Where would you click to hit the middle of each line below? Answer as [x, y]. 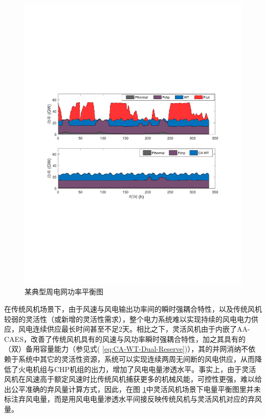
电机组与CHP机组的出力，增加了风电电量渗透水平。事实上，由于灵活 [141, 369]
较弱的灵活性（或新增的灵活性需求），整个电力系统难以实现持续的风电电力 [128, 319]
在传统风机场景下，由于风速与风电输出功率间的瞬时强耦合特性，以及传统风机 [133, 309]
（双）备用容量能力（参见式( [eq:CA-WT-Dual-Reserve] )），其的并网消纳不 [126, 349]
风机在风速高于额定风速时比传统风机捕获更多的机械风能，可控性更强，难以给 [133, 379]
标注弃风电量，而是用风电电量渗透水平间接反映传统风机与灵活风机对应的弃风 [133, 399]
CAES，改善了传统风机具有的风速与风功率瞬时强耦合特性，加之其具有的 [125, 339]
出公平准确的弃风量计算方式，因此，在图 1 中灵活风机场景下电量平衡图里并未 [132, 389]
